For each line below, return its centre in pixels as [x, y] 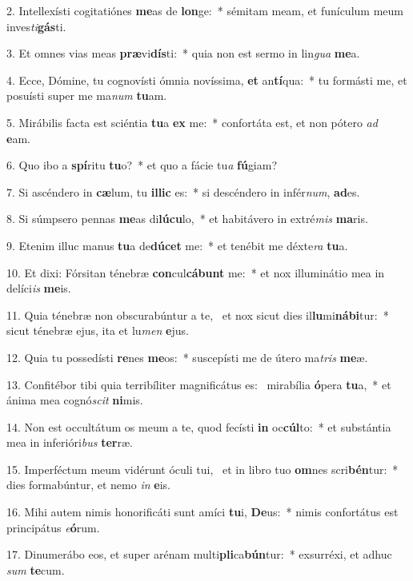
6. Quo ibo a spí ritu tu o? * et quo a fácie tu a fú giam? [142, 165]
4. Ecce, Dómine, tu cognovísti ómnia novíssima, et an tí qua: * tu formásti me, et [207, 80]
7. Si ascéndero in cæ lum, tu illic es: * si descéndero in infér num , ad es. [183, 191]
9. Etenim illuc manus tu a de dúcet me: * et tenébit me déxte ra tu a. [177, 245]
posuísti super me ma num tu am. [87, 96]
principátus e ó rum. [53, 527]
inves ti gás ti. [36, 26]
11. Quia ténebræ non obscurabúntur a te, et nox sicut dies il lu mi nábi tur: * [198, 314]
